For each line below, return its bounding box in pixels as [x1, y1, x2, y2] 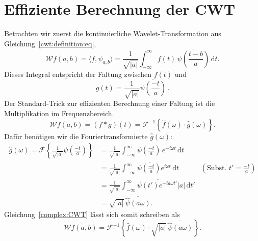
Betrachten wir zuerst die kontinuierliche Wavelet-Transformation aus [4, 28, 221, 39]
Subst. [207, 165, 227, 172]
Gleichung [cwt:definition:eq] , [4, 38, 96, 48]
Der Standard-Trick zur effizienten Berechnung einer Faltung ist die [4, 98, 215, 109]
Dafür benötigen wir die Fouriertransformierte [4, 130, 148, 141]
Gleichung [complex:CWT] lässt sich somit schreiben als [4, 208, 180, 219]
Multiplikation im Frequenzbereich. [4, 108, 114, 118]
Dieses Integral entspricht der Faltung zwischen [4, 68, 151, 79]
